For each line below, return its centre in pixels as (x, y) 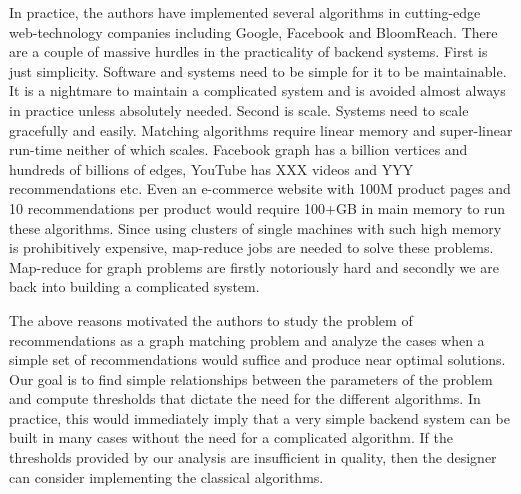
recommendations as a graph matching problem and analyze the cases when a (247, 339)
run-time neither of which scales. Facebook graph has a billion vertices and (238, 149)
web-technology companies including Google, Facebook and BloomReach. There (253, 31)
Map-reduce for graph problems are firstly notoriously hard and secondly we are (254, 266)
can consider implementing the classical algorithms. (166, 476)
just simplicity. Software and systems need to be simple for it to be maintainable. (258, 70)
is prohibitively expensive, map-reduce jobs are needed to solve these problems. (251, 247)
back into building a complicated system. (134, 286)
